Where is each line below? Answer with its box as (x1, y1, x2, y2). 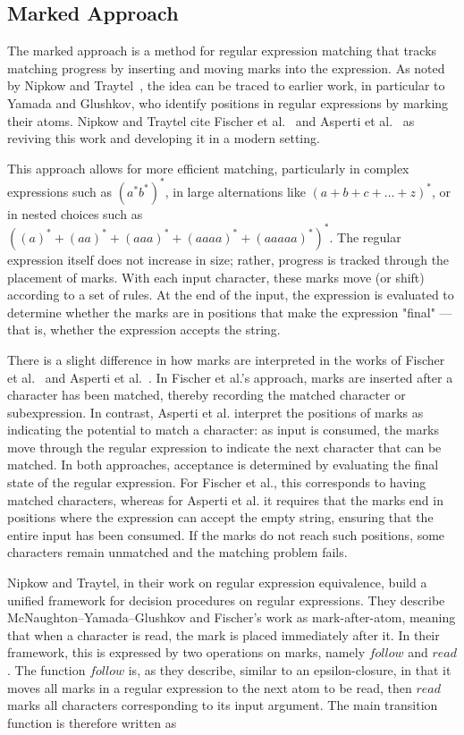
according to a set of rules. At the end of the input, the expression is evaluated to (7, 285, 454, 304)
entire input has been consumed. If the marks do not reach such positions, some (7, 525, 445, 544)
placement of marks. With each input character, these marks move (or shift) (7, 267, 425, 286)
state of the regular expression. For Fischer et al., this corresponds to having (7, 473, 426, 492)
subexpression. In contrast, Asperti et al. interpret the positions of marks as (7, 402, 424, 421)
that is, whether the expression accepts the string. (7, 320, 281, 339)
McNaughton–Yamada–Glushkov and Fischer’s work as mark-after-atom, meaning (7, 608, 456, 627)
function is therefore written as (7, 713, 177, 731)
